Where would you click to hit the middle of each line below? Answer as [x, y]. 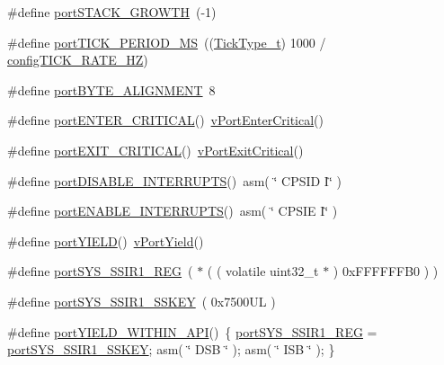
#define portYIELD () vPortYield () [106, 240]
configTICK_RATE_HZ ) [78, 60]
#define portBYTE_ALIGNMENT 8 [111, 89]
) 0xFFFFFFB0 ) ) [386, 271]
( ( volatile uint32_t [263, 271]
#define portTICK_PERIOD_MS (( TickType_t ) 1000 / [167, 42]
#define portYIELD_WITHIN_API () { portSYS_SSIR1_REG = [192, 331]
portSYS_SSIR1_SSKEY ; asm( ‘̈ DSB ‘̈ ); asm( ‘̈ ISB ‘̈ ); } [171, 349]
